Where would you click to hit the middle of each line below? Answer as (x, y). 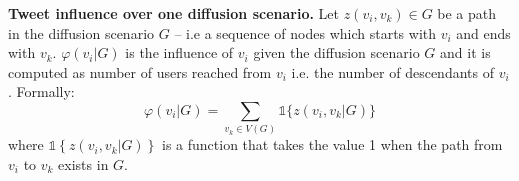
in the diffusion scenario (81, 32)
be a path (467, 13)
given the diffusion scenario (336, 52)
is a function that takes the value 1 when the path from (332, 144)
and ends (483, 32)
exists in (83, 163)
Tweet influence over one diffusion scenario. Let (173, 13)
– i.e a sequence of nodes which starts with (305, 32)
